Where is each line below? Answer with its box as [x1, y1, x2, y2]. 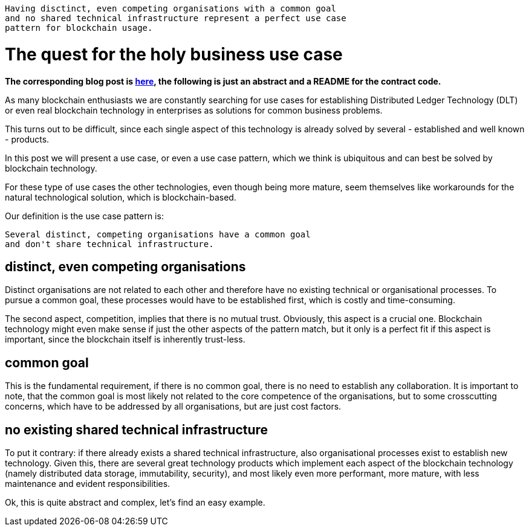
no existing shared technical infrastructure [5, 422, 268, 437]
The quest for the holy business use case [5, 43, 343, 65]
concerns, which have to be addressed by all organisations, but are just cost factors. [5, 401, 342, 412]
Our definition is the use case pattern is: [5, 210, 164, 221]
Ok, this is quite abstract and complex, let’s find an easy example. [5, 497, 265, 508]
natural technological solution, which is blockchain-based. [5, 191, 236, 202]
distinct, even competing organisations [5, 259, 246, 274]
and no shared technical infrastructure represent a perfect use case [5, 13, 346, 23]
